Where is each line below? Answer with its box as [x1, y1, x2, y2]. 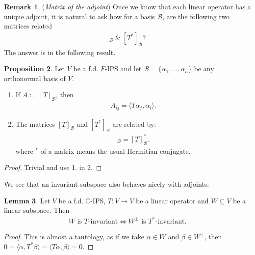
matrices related [4, 21, 52, 31]
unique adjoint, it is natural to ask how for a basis [4, 11, 155, 21]
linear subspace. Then [4, 205, 70, 215]
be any [194, 63, 214, 74]
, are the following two [162, 11, 230, 21]
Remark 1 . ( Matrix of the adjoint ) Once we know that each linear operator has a [4, 1, 251, 11]
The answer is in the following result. [4, 47, 116, 57]
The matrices [15, 118, 55, 129]
